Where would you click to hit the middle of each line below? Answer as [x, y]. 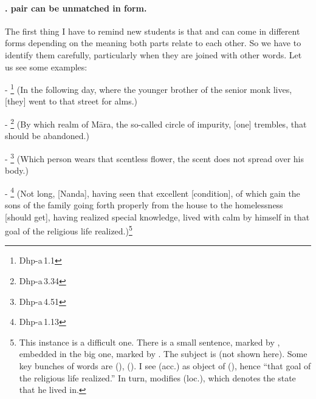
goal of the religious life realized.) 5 [69, 230]
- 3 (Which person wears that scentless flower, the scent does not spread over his [154, 157]
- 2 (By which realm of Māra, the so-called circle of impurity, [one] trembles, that [156, 123]
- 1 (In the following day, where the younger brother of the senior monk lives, [149, 88]
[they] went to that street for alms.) [71, 101]
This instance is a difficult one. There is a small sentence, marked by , [149, 342]
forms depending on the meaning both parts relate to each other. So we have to [153, 43]
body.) [17, 170]
